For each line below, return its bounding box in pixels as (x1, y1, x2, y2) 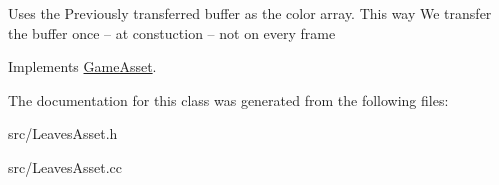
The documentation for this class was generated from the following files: (8, 89, 449, 110)
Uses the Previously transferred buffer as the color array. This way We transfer (8, 3, 492, 23)
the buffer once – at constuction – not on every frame (8, 22, 336, 43)
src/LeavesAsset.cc (8, 156, 123, 177)
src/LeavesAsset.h (8, 123, 118, 144)
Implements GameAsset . (8, 56, 157, 77)
